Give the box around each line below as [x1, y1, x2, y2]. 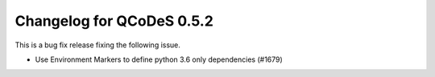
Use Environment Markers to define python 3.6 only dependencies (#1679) [35, 55, 284, 64]
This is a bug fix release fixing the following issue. [14, 40, 181, 50]
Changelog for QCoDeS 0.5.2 [14, 12, 213, 30]
